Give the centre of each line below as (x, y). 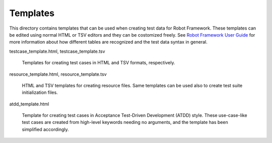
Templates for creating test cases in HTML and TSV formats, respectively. (99, 63)
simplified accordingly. (45, 129)
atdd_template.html (29, 104)
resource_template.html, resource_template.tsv (58, 74)
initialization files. (40, 92)
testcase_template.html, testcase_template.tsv (57, 51)
